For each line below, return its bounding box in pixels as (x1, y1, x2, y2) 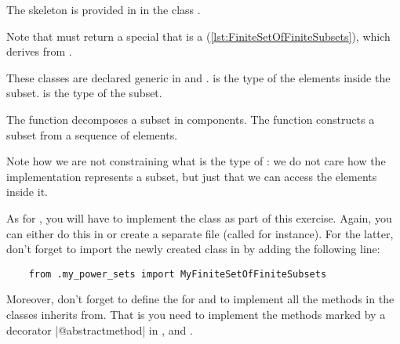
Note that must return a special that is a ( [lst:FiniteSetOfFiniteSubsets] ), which (6, 27, 391, 44)
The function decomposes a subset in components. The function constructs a (6, 110, 375, 127)
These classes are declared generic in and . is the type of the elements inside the (6, 69, 391, 85)
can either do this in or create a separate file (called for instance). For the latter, (6, 225, 394, 241)
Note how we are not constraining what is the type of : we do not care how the (6, 153, 386, 169)
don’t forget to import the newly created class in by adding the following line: (6, 241, 380, 257)
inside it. (6, 183, 48, 200)
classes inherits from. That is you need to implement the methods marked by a (6, 306, 386, 322)
